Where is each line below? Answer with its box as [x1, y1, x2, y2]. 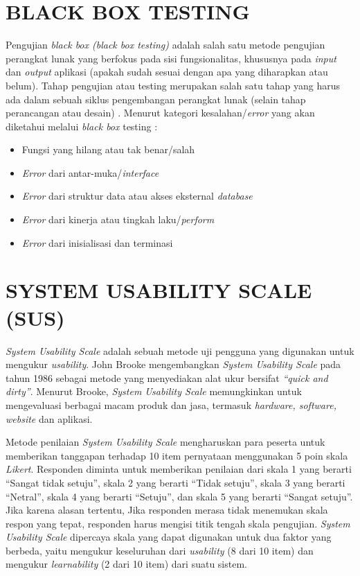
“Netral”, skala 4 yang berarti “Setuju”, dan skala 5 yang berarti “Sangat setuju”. [6, 489, 353, 503]
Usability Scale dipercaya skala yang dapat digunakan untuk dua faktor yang [6, 530, 332, 544]
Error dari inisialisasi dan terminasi [21, 235, 173, 250]
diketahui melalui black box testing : [6, 119, 158, 133]
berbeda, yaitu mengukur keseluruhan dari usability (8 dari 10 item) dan [6, 543, 314, 557]
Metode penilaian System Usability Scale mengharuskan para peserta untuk [6, 435, 325, 449]
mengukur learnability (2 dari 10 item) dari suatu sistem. [6, 557, 247, 571]
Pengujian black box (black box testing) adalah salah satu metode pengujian [6, 37, 325, 52]
